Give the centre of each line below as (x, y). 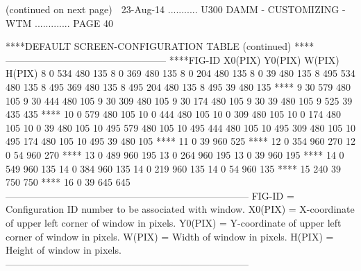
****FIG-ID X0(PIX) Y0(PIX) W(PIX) (254, 59)
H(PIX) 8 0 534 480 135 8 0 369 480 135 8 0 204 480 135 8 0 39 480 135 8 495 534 (180, 73)
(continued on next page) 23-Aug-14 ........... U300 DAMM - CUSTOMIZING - (176, 9)
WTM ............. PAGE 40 (59, 23)
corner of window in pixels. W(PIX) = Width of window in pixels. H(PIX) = (170, 236)
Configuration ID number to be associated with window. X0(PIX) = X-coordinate (180, 209)
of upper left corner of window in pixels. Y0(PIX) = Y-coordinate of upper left (174, 222)
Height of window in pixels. (64, 250)
